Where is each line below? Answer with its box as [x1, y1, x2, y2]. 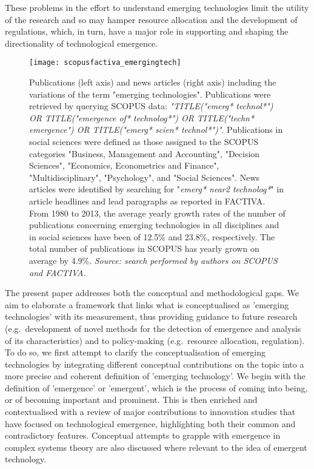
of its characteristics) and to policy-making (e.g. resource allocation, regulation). [5, 334, 305, 346]
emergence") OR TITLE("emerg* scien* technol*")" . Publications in [29, 123, 283, 136]
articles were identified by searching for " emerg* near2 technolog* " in [29, 183, 284, 195]
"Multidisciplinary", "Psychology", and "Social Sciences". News [29, 170, 260, 183]
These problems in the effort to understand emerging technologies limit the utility [5, 1, 309, 13]
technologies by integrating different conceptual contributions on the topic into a [5, 357, 304, 370]
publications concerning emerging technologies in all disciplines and [29, 218, 279, 231]
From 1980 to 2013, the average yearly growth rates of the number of [29, 206, 286, 219]
